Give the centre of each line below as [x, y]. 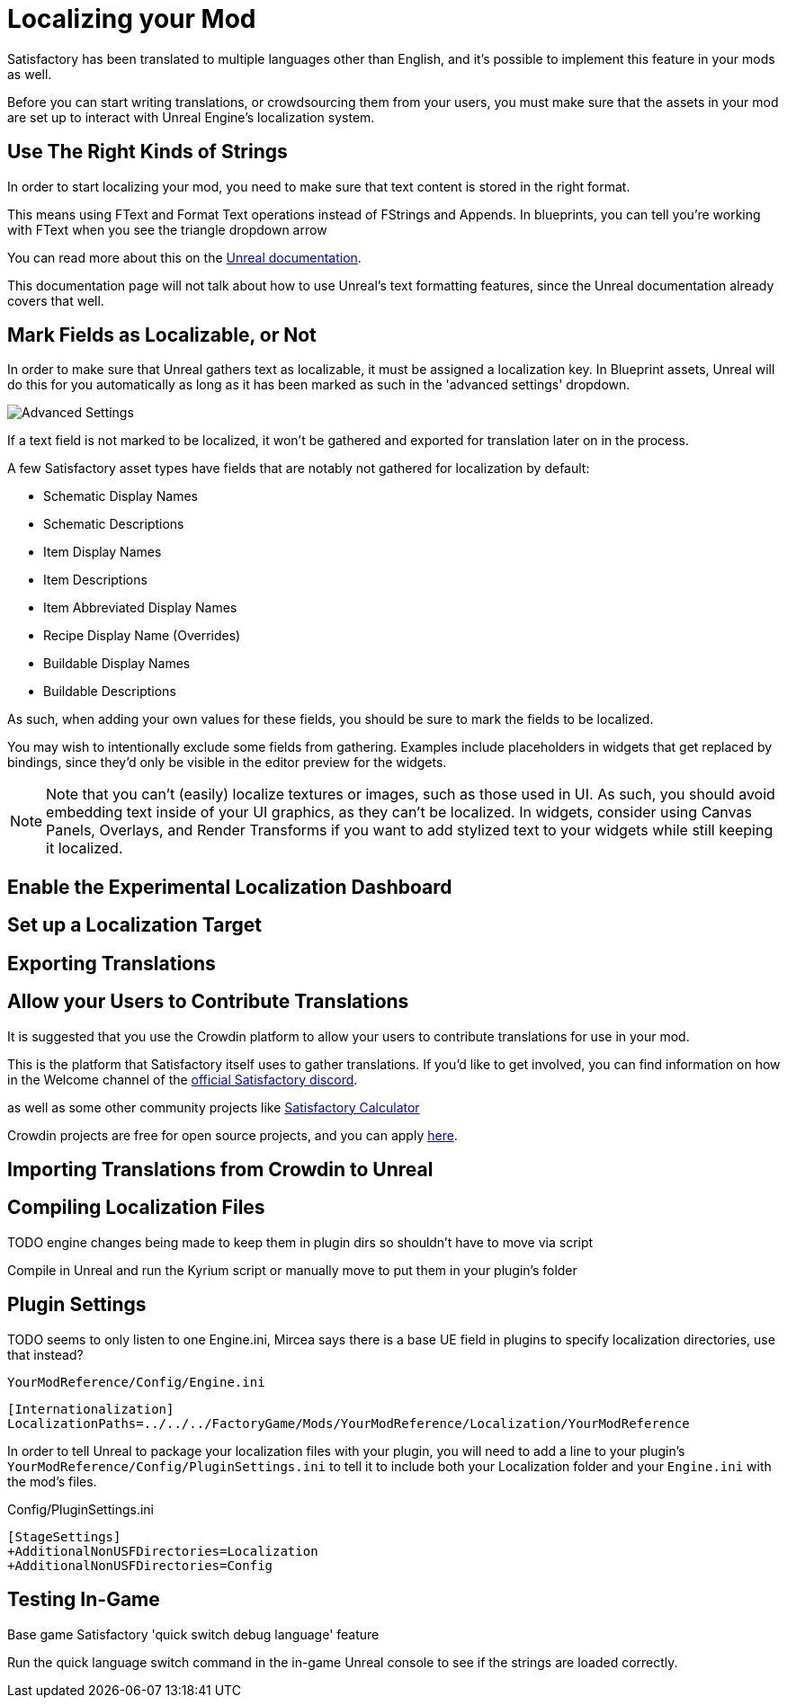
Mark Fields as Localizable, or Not [162, 335]
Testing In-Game [84, 1600]
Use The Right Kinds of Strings [148, 152]
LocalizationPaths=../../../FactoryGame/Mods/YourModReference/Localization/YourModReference [349, 1423]
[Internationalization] [91, 1409]
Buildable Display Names [117, 664]
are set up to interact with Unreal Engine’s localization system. [191, 117]
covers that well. [56, 300]
